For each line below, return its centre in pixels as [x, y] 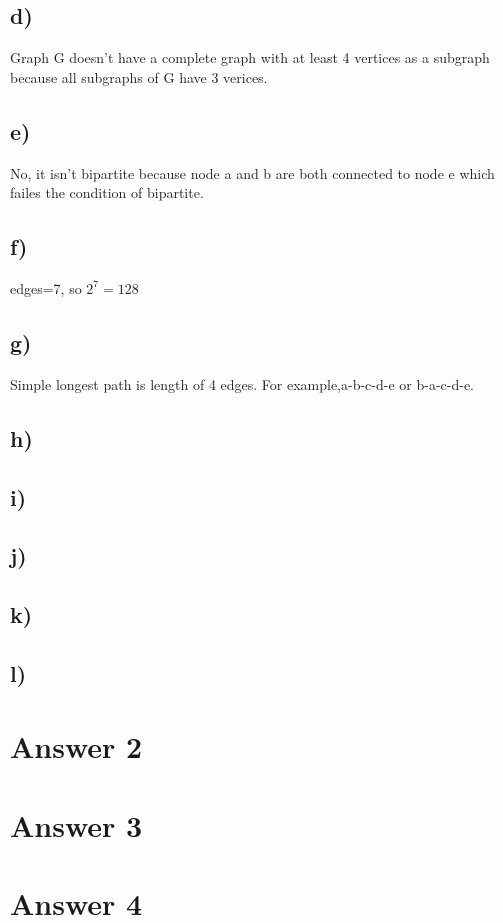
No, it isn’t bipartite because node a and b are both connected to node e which [252, 172]
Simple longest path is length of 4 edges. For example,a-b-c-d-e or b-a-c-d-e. [242, 383]
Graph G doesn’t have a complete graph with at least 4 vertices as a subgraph [250, 57]
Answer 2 [76, 746]
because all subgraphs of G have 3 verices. [139, 76]
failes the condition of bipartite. [107, 192]
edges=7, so [46, 287]
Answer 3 [76, 824]
